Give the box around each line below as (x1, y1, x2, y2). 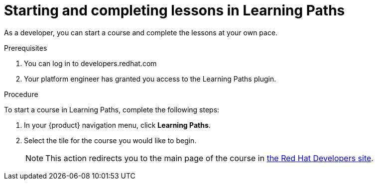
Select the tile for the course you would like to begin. (24, 136, 197, 145)
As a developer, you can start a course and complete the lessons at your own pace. (4, 28, 278, 37)
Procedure (4, 90, 38, 98)
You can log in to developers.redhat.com (24, 59, 157, 68)
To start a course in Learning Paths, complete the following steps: (4, 105, 220, 114)
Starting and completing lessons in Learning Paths (4, 2, 345, 19)
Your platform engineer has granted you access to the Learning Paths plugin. (24, 74, 276, 83)
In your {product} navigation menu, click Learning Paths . (24, 120, 211, 129)
